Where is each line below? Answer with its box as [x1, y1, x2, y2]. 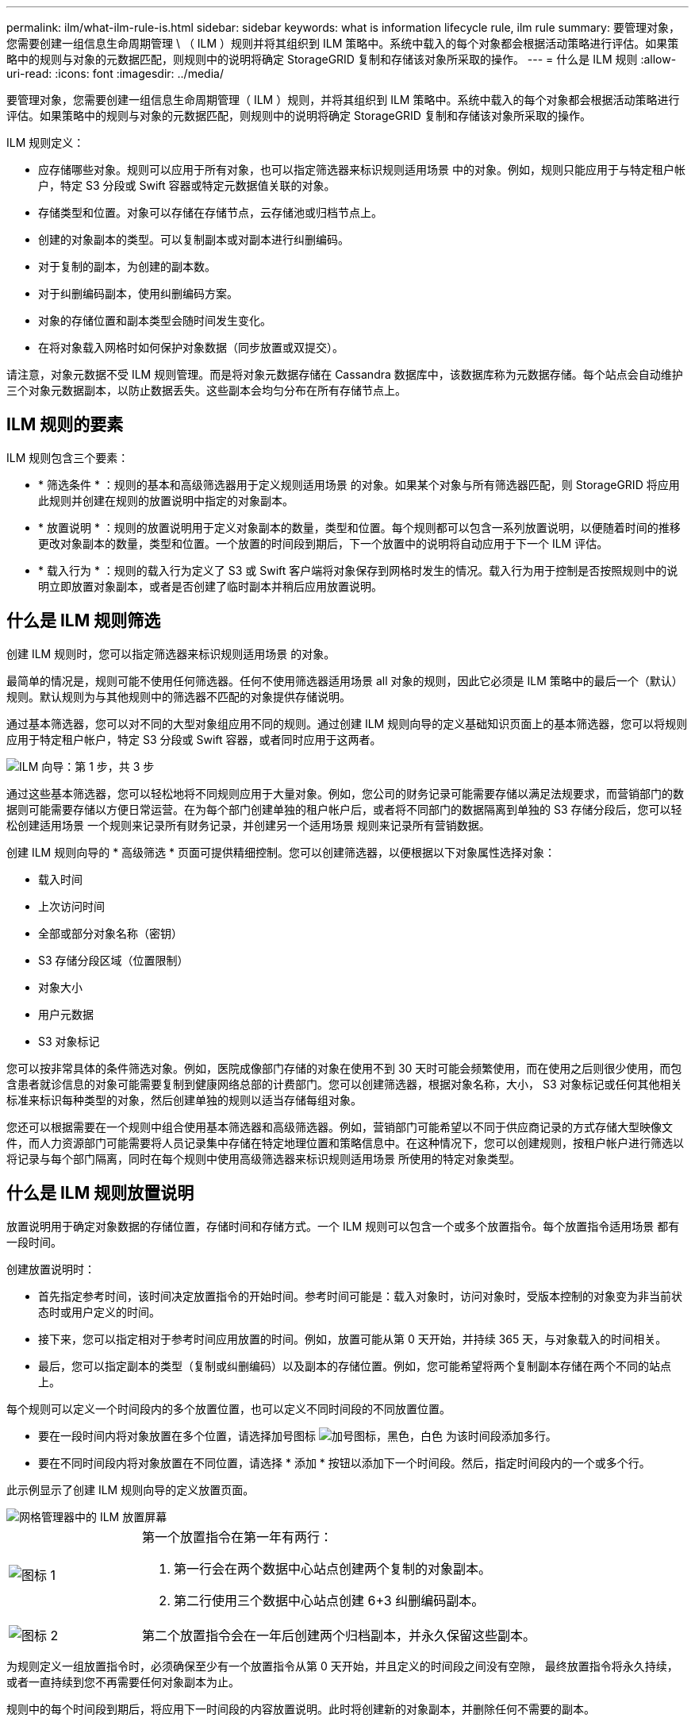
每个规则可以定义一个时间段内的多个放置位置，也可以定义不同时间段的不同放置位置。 [6, 1401, 451, 1416]
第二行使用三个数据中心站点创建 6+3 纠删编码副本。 [174, 1592, 485, 1608]
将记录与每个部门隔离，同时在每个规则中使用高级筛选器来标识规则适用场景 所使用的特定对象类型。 [6, 1151, 520, 1165]
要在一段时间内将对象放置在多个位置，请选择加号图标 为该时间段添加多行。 [38, 1428, 557, 1443]
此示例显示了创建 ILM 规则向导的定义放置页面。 [6, 1482, 255, 1497]
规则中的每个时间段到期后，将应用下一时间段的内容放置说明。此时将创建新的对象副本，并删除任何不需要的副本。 [6, 1701, 595, 1716]
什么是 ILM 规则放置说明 [6, 1183, 194, 1204]
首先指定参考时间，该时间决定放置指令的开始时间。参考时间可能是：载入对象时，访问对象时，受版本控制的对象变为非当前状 [38, 1289, 682, 1303]
